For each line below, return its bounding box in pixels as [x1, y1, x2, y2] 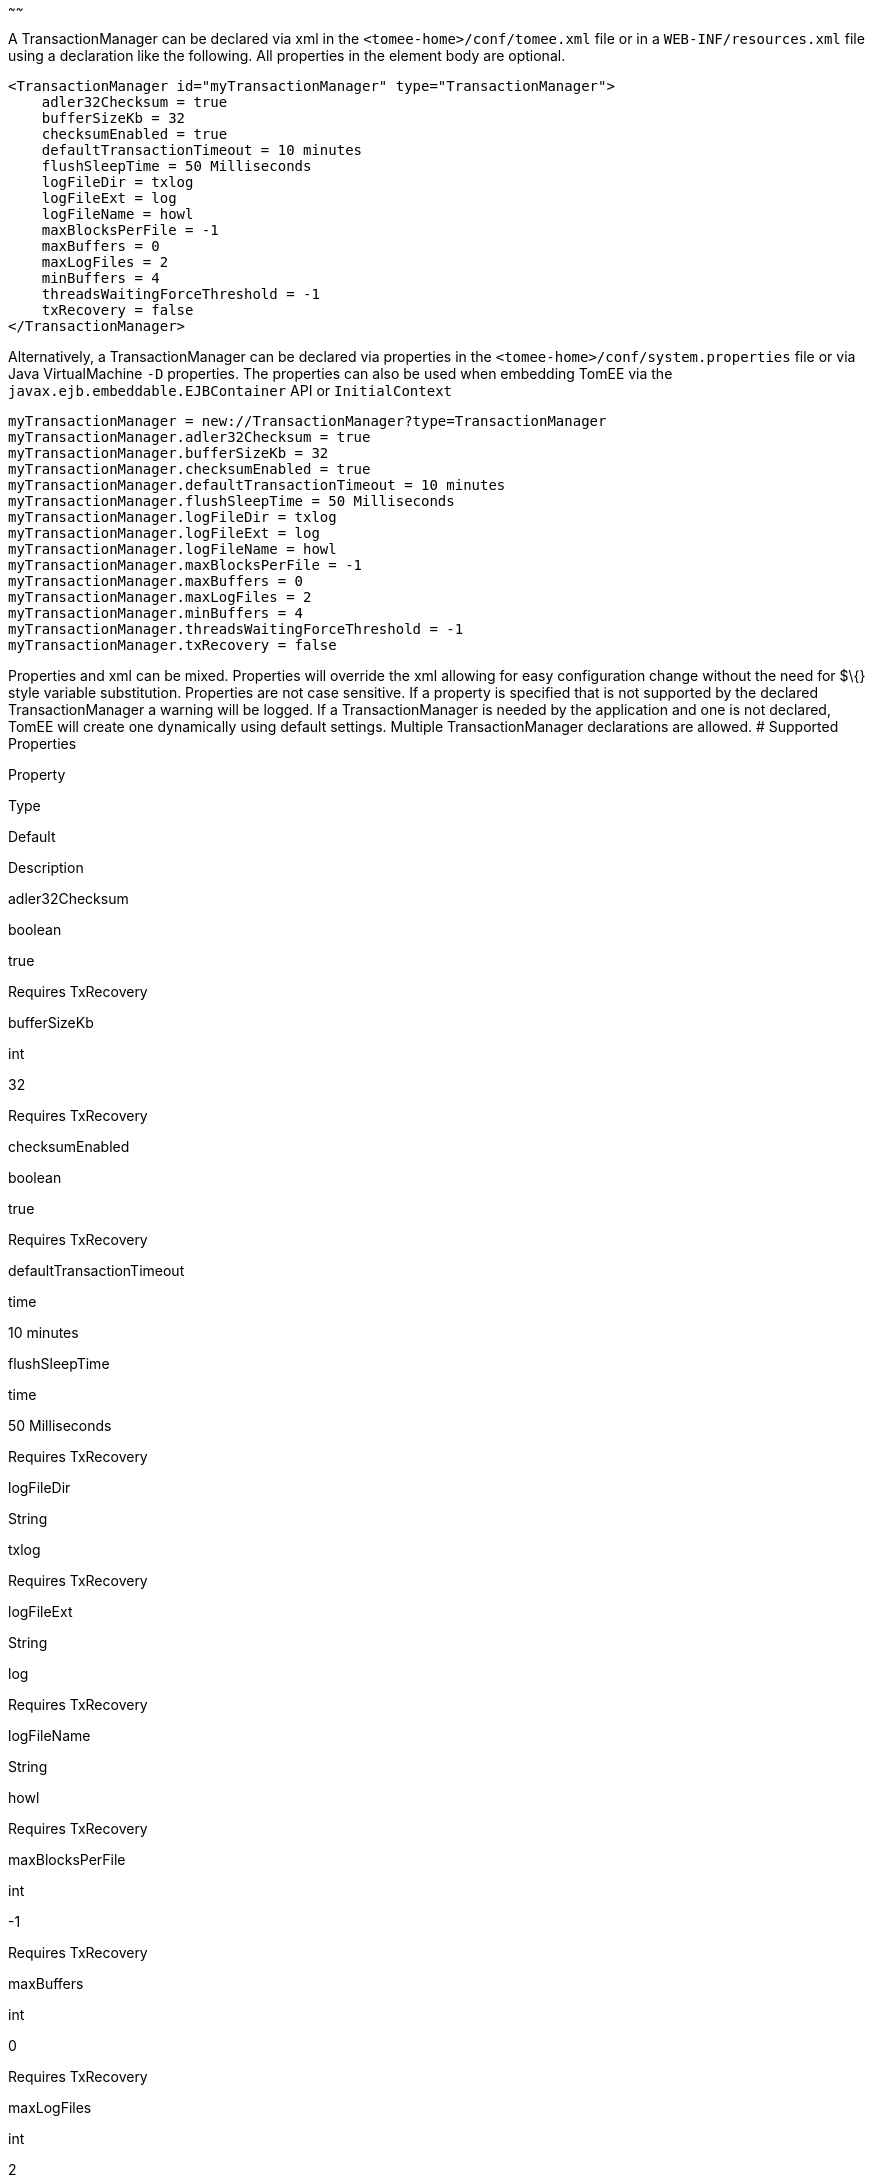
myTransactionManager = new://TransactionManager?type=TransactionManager [8, 413, 607, 429]
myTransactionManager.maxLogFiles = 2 [8, 589, 312, 605]
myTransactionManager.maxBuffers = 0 [8, 573, 304, 589]
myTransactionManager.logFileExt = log [8, 525, 320, 541]
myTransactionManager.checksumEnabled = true [8, 461, 371, 477]
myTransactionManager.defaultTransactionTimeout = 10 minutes [8, 477, 506, 493]
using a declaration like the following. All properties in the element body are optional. [8, 47, 566, 64]
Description [8, 859, 84, 876]
